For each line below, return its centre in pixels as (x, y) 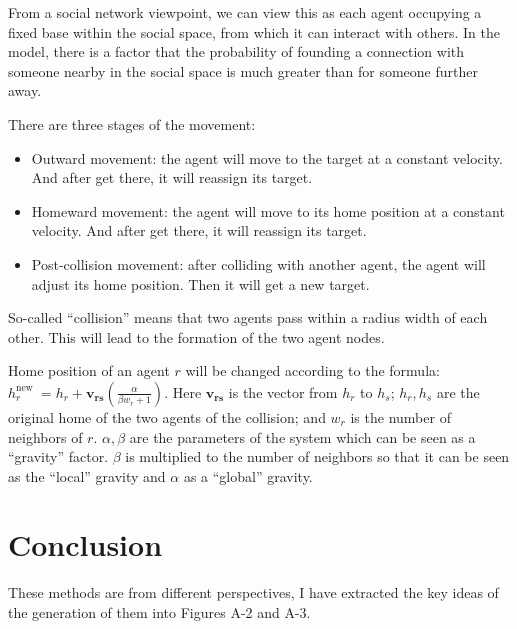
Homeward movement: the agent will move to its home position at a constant (268, 210)
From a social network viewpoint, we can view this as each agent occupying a (245, 12)
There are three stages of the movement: (132, 123)
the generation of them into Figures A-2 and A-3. (159, 612)
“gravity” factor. (58, 456)
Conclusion (85, 544)
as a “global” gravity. (248, 475)
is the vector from (283, 391)
